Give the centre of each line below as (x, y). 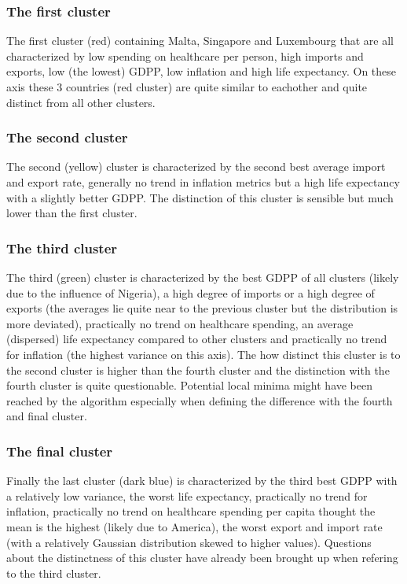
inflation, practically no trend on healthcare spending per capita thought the (191, 511)
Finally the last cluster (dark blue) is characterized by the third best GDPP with (202, 481)
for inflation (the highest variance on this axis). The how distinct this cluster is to (203, 354)
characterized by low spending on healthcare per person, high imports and (185, 55)
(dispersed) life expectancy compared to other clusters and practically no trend (197, 339)
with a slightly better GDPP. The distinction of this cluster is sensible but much (200, 197)
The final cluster (60, 451)
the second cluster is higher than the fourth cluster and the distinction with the (198, 370)
